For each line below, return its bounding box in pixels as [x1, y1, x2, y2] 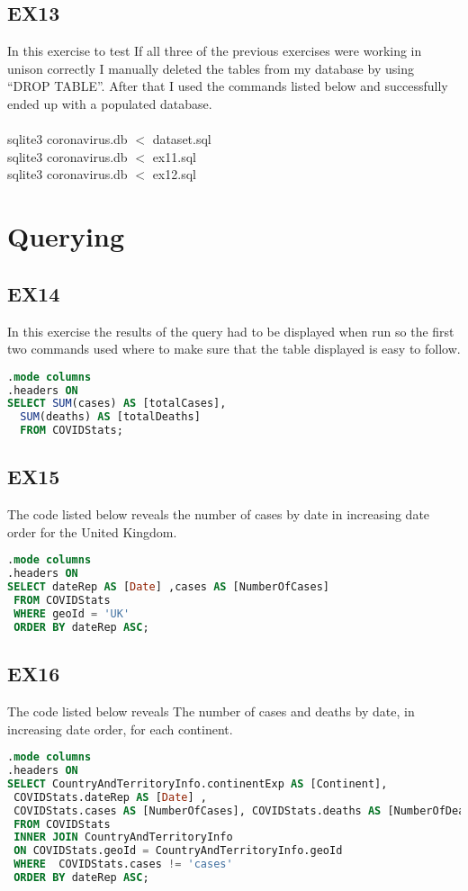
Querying [7, 218, 125, 255]
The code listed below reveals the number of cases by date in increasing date [7, 505, 430, 524]
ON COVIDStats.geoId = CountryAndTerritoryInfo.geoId [13, 844, 343, 858]
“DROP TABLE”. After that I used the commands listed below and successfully [7, 76, 448, 95]
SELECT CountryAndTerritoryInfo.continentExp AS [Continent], [7, 777, 388, 790]
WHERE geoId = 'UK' [13, 607, 130, 620]
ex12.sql [152, 165, 196, 184]
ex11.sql [152, 147, 196, 166]
